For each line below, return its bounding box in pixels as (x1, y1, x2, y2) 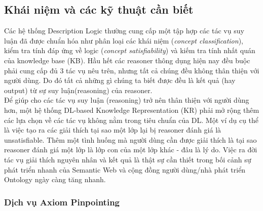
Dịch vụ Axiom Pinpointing (4, 195, 120, 208)
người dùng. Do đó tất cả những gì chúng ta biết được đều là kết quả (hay (4, 75, 236, 86)
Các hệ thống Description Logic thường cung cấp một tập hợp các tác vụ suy (4, 25, 244, 36)
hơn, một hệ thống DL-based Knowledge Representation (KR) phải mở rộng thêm (4, 104, 259, 115)
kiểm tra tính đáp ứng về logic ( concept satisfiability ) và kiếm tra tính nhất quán (4, 45, 255, 56)
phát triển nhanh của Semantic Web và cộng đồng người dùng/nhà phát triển (4, 164, 246, 175)
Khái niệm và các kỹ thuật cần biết (4, 2, 194, 17)
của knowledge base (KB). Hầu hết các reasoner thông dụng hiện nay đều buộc (4, 55, 250, 65)
